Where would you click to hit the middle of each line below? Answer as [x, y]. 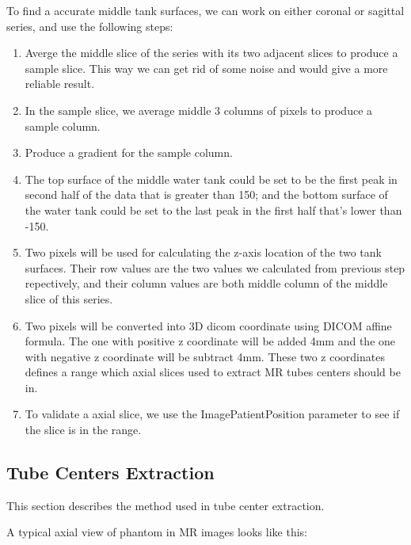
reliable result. [60, 84]
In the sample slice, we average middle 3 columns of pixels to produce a [199, 110]
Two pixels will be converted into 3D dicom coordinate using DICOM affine [208, 325]
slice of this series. [69, 298]
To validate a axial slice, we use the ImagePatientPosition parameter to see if [212, 414]
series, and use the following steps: [90, 26]
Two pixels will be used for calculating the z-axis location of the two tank [203, 252]
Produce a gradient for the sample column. [129, 152]
